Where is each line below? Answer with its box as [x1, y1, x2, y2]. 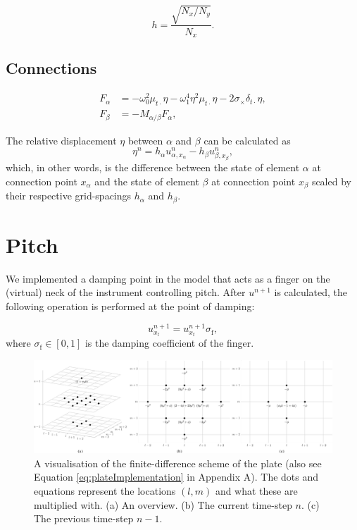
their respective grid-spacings [6, 188, 132, 203]
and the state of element [94, 173, 199, 188]
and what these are [215, 483, 298, 498]
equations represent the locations [34, 483, 176, 498]
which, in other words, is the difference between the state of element [6, 160, 300, 175]
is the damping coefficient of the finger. [84, 335, 254, 350]
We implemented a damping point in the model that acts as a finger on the [6, 271, 330, 285]
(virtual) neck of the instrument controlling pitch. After [6, 285, 246, 300]
